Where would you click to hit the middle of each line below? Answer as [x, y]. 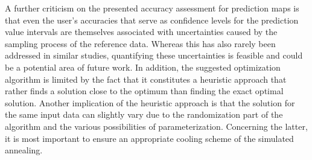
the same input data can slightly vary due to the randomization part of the [144, 114]
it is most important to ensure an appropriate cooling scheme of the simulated [149, 138]
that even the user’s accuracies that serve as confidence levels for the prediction [152, 20]
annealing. [24, 150]
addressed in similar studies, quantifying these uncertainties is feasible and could [154, 55]
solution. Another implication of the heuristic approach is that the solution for [150, 102]
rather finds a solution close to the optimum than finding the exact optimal [144, 91]
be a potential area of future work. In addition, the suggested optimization [143, 67]
